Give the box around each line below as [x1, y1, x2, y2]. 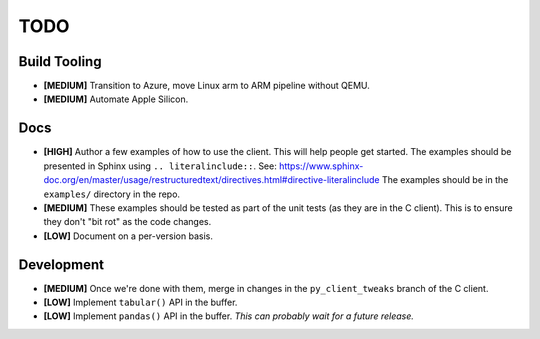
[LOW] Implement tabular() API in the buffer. [43, 296, 238, 308]
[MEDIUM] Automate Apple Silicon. [43, 93, 189, 105]
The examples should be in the [381, 174, 509, 186]
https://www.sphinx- [278, 160, 364, 172]
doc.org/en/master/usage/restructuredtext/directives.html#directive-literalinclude [43, 174, 380, 186]
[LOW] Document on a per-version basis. [43, 230, 214, 242]
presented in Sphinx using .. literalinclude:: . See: [43, 160, 277, 172]
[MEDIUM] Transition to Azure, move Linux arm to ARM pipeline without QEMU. [43, 80, 370, 92]
